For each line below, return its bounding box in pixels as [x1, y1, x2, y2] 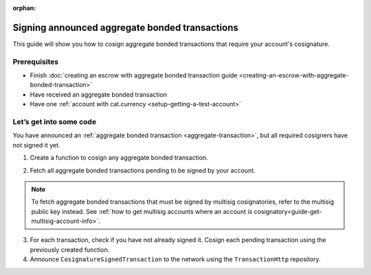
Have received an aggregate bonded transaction [30, 90, 168, 99]
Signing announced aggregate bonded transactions [12, 21, 238, 34]
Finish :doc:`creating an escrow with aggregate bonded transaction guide [30, 71, 238, 80]
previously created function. [30, 246, 110, 254]
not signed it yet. [12, 141, 60, 149]
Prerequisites [12, 57, 58, 67]
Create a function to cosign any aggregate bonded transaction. [30, 154, 209, 162]
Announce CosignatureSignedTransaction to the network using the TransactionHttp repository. [30, 255, 321, 263]
